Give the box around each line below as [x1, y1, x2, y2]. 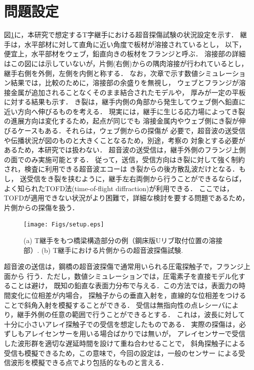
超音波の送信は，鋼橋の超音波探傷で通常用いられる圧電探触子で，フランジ [4, 261, 244, 271]
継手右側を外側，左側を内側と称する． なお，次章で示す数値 [4, 68, 198, 78]
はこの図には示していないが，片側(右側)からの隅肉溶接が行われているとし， [4, 58, 248, 68]
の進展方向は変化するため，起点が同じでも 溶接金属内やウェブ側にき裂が [4, 116, 239, 126]
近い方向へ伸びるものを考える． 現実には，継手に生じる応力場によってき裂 [4, 106, 245, 116]
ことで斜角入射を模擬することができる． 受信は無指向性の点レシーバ [4, 299, 225, 310]
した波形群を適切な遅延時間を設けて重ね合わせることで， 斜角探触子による [4, 338, 246, 348]
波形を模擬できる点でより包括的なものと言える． [10, 357, 168, 368]
